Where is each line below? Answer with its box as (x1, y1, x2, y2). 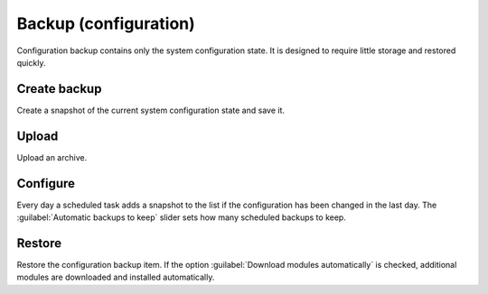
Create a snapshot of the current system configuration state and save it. (16, 105, 285, 115)
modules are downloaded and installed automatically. (16, 271, 215, 283)
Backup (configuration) (16, 14, 196, 33)
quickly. (16, 57, 46, 68)
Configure (16, 176, 76, 191)
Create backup (16, 81, 102, 96)
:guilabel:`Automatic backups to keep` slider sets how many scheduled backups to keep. (16, 212, 347, 223)
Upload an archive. (16, 152, 88, 162)
